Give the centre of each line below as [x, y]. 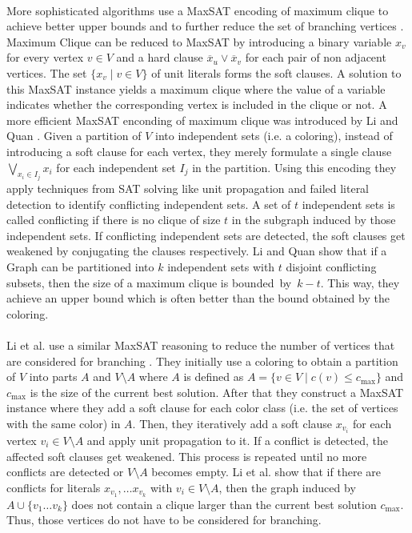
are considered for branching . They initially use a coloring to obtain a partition [202, 361]
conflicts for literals [54, 487]
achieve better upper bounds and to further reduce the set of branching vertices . [205, 26]
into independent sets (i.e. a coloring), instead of [274, 136]
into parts [53, 377]
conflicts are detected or [65, 472]
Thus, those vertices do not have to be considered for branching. [164, 520]
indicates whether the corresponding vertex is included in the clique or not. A [197, 104]
